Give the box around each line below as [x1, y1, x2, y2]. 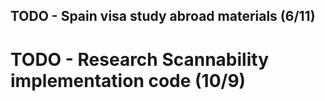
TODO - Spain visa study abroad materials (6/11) [10, 8, 316, 25]
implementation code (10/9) [10, 69, 247, 92]
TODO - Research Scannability [10, 48, 270, 71]
